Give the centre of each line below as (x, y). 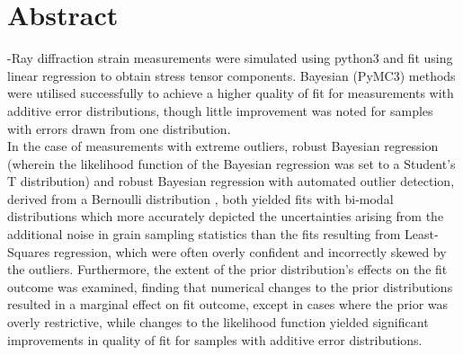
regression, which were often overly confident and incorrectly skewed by (250, 251)
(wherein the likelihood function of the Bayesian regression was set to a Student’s (231, 163)
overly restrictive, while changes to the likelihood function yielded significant (218, 322)
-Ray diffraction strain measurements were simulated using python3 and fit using (230, 58)
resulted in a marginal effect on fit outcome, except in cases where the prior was (228, 304)
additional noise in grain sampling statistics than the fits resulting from (204, 234)
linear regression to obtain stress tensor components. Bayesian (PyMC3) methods (231, 75)
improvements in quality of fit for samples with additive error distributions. (215, 339)
